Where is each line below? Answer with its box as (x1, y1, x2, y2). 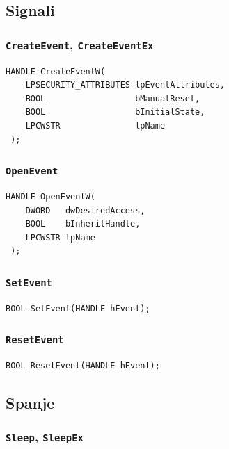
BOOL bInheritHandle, (25, 219, 141, 229)
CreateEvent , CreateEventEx (6, 35, 154, 53)
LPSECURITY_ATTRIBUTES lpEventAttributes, (25, 80, 225, 90)
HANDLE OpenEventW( (6, 191, 95, 202)
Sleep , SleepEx (6, 428, 84, 446)
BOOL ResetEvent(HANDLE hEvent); (6, 361, 160, 371)
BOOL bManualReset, (25, 93, 200, 104)
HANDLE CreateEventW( (6, 66, 106, 76)
